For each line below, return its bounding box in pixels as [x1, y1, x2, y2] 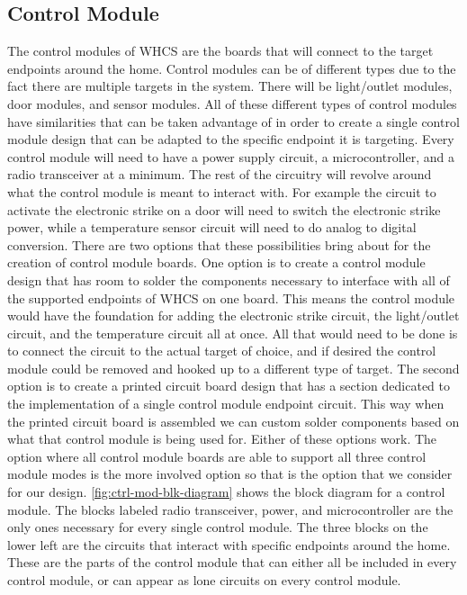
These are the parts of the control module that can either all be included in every [7, 553, 457, 572]
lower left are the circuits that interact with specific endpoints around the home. [7, 535, 451, 554]
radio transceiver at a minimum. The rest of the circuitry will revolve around [7, 165, 432, 184]
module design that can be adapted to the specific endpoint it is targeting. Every [7, 130, 454, 149]
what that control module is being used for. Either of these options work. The [7, 429, 437, 448]
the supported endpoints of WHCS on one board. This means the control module [7, 288, 455, 307]
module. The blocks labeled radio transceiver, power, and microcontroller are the [7, 500, 454, 518]
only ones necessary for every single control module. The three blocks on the [7, 518, 428, 536]
